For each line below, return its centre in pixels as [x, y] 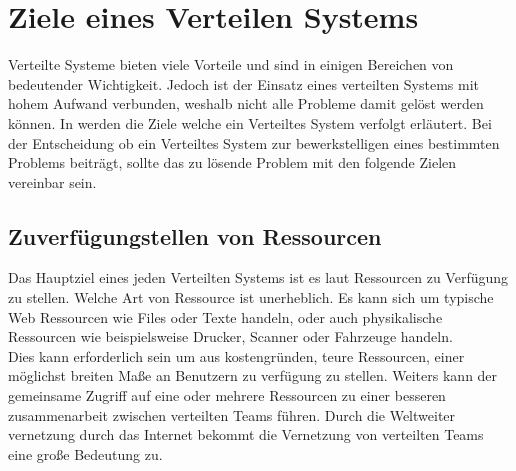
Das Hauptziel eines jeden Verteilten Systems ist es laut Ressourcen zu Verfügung [258, 277]
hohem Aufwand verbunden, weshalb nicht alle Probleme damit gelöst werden [246, 103]
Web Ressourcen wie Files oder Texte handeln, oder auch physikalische [225, 316]
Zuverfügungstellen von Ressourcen [195, 235]
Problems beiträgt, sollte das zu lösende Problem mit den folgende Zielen [232, 162]
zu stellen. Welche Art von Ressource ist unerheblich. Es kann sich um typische [251, 297]
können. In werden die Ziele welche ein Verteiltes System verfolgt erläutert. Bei [250, 122]
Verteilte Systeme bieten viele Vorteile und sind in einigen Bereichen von [231, 64]
